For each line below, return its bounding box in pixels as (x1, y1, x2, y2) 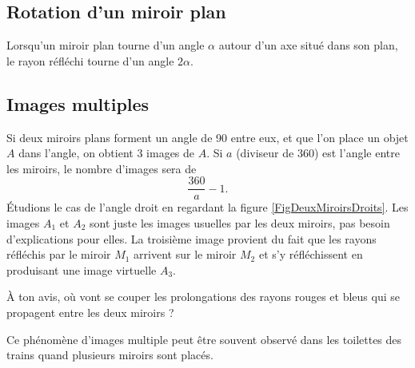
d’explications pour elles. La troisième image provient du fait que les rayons (6, 230, 377, 247)
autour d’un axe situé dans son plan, (218, 37, 398, 53)
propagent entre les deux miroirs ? (6, 304, 174, 320)
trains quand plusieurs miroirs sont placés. (6, 346, 213, 363)
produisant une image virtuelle (6, 261, 157, 278)
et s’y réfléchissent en (258, 246, 363, 263)
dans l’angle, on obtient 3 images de (18, 144, 195, 161)
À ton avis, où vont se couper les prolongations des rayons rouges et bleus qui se (6, 288, 400, 305)
